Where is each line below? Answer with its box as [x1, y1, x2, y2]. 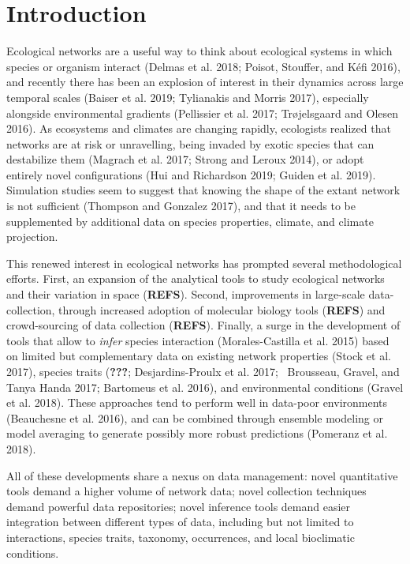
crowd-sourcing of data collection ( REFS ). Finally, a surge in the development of [6, 317, 401, 333]
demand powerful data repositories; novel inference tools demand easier [6, 498, 351, 514]
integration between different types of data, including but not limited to [6, 513, 354, 530]
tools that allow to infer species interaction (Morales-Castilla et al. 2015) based [6, 332, 389, 348]
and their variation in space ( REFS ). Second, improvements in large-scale [6, 286, 365, 303]
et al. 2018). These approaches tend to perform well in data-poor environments [6, 394, 388, 411]
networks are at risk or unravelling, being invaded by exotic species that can [6, 135, 375, 152]
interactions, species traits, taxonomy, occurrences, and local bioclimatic [6, 528, 355, 545]
